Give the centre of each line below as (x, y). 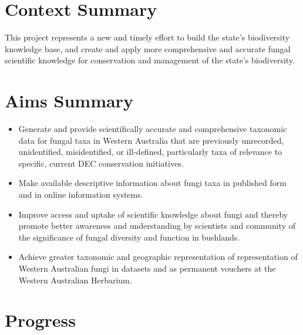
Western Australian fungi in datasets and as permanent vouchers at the (147, 268)
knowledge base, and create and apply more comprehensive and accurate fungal (148, 48)
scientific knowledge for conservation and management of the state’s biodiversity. (150, 60)
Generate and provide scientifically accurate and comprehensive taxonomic (153, 129)
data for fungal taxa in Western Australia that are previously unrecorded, (151, 140)
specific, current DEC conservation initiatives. (101, 163)
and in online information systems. (81, 194)
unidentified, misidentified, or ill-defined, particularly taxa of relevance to (150, 152)
